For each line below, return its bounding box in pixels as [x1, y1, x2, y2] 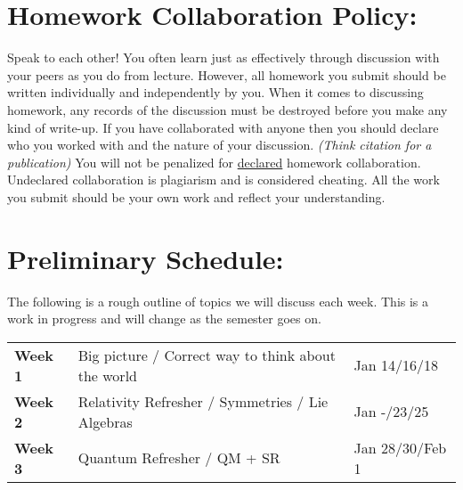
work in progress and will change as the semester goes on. [7, 309, 321, 328]
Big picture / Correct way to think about [77, 344, 336, 365]
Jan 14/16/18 [353, 355, 439, 376]
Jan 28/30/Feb [353, 437, 447, 458]
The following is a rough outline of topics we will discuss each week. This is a [7, 291, 429, 310]
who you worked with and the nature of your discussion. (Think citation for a [7, 135, 432, 154]
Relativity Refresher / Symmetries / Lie [77, 390, 329, 412]
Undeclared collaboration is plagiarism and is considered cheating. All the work [7, 170, 440, 189]
